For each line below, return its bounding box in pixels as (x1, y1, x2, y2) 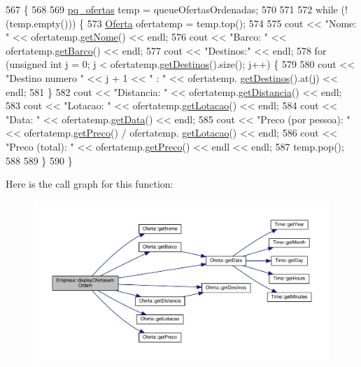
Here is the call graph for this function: (6, 176, 174, 191)
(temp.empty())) (6, 15, 76, 30)
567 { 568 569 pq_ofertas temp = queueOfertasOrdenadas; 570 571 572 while (6, 2, 338, 16)
